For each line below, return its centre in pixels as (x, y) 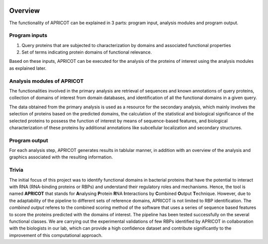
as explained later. (28, 68)
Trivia (16, 170)
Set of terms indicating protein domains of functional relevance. (87, 52)
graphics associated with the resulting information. (61, 157)
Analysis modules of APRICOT (46, 81)
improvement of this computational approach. (56, 235)
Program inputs (28, 36)
